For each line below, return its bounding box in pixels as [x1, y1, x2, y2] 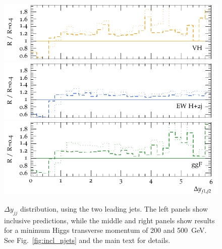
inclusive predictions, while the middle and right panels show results [4, 215, 215, 225]
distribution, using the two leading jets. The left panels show [20, 204, 208, 214]
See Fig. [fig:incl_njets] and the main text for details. [4, 235, 171, 245]
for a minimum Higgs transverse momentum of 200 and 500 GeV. [4, 225, 207, 235]
